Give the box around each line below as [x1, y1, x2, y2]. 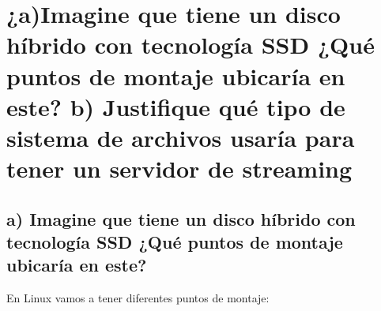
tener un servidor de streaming [6, 152, 353, 185]
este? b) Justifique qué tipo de [6, 90, 345, 122]
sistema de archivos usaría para [6, 121, 355, 153]
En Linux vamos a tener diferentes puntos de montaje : [6, 290, 270, 306]
